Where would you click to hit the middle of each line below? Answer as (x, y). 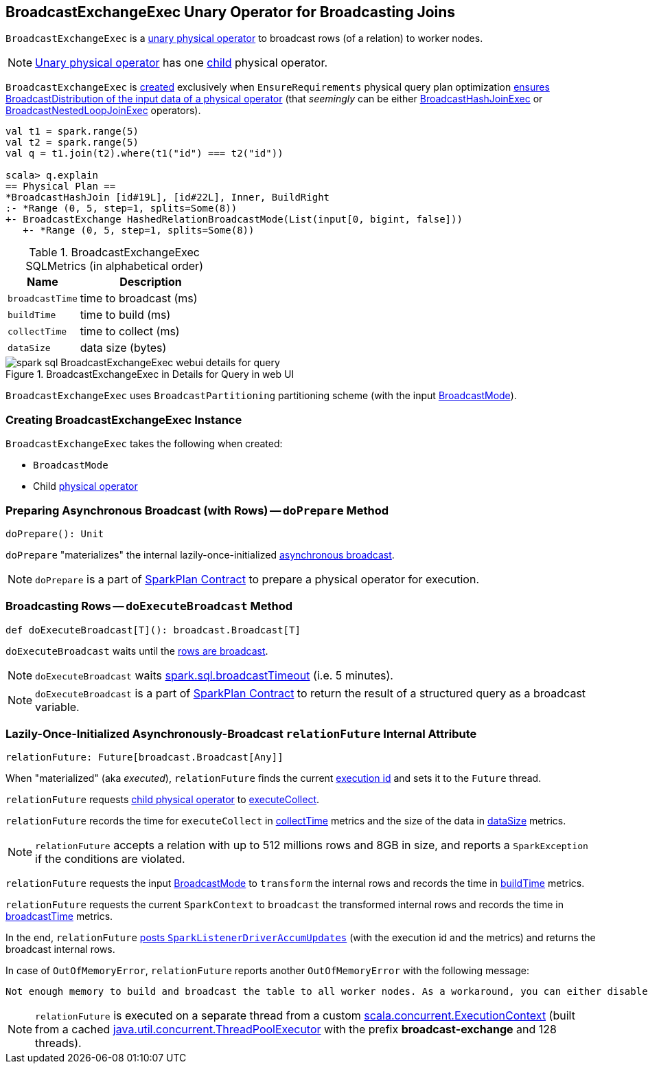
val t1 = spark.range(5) (72, 132)
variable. (57, 707)
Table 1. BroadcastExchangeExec (114, 252)
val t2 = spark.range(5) (72, 143)
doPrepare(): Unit (55, 533)
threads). (58, 1043)
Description (151, 282)
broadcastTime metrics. (59, 916)
